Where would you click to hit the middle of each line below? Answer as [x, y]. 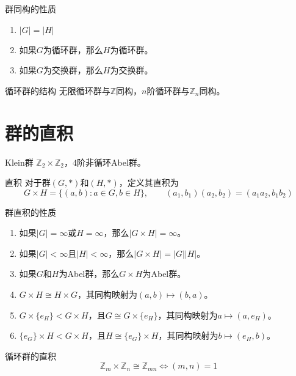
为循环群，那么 [73, 49]
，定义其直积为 [149, 182]
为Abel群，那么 [89, 274]
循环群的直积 [31, 356]
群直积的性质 [31, 212]
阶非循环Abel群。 [111, 162]
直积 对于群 [28, 182]
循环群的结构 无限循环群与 [58, 90]
